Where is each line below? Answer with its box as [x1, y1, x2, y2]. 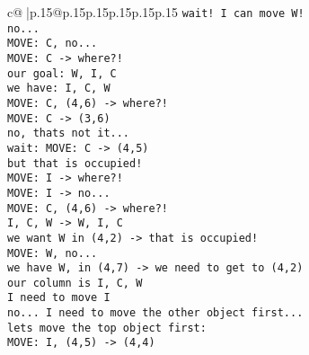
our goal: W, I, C [7, 67, 117, 80]
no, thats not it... [7, 127, 130, 140]
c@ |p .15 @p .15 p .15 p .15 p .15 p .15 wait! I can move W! [7, 3, 305, 21]
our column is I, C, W [7, 276, 143, 289]
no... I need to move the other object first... [7, 306, 304, 320]
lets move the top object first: [7, 321, 207, 334]
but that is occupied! [7, 156, 143, 170]
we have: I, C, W [7, 82, 110, 95]
